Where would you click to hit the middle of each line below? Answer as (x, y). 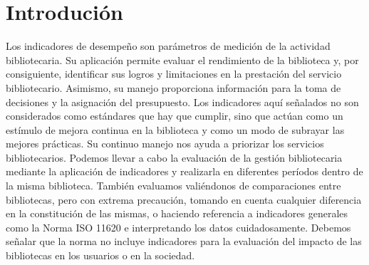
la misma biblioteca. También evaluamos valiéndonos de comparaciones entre (173, 186)
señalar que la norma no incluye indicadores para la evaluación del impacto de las (184, 241)
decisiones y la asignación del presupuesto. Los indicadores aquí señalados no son (182, 102)
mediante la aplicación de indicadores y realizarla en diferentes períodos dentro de (184, 171)
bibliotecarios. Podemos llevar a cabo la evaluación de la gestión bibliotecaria (174, 157)
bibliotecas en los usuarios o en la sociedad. (100, 255)
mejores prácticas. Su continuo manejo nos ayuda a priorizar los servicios (165, 144)
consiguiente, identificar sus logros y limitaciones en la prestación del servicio (174, 74)
